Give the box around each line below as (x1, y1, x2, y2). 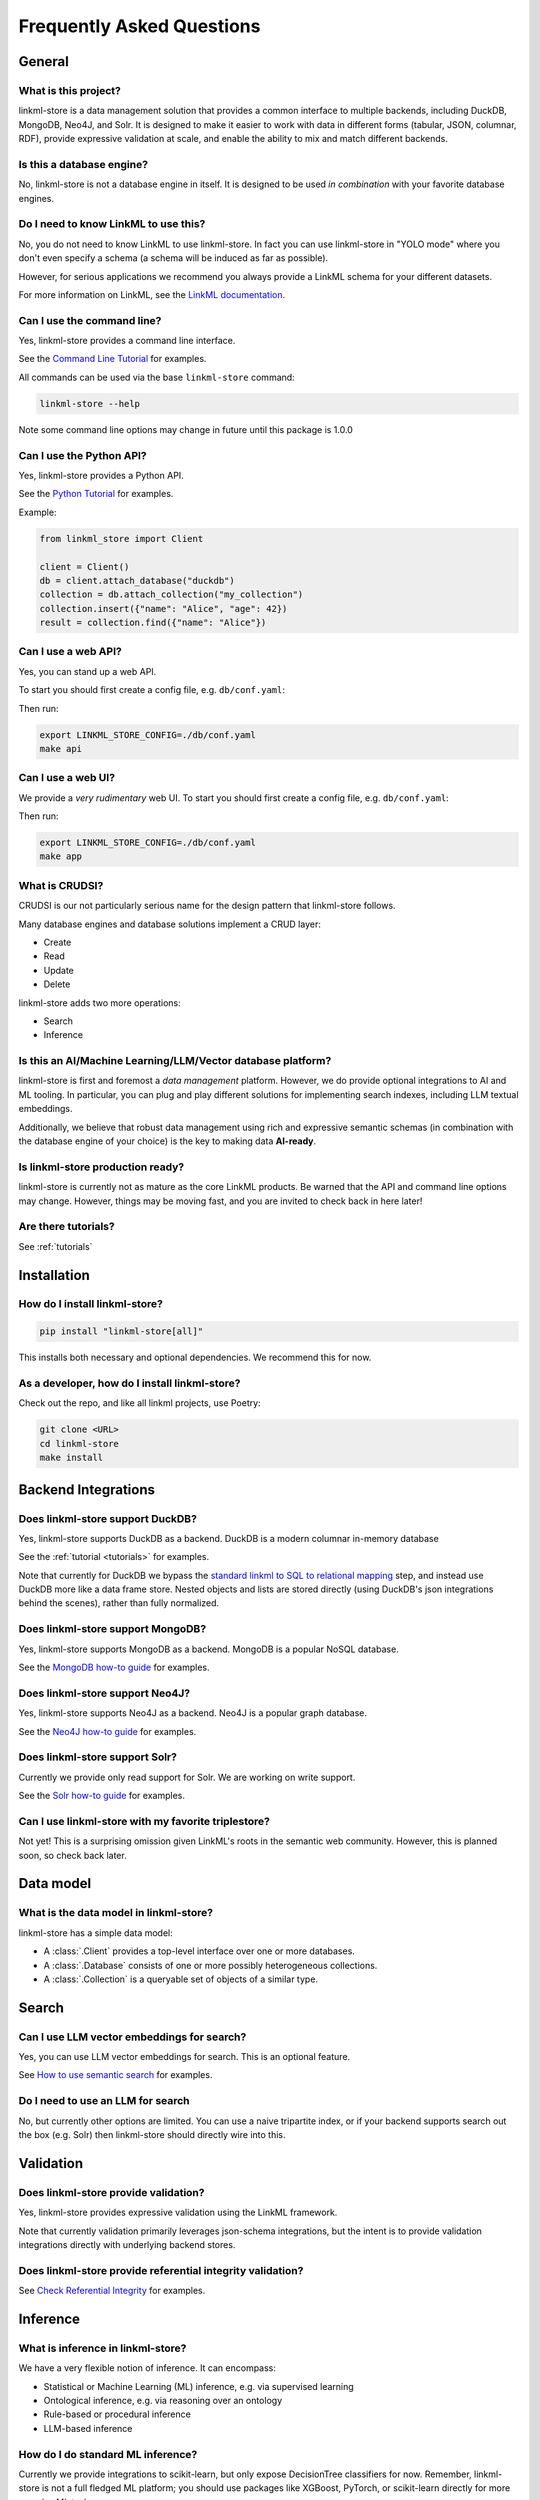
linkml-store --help (39, 398, 140, 409)
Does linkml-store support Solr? (18, 1750, 177, 1764)
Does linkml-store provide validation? (18, 2185, 205, 2199)
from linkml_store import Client (39, 533, 204, 544)
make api (39, 743, 83, 754)
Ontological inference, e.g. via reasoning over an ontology (43, 2395, 283, 2407)
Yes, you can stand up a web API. (18, 665, 157, 677)
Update (43, 964, 75, 976)
